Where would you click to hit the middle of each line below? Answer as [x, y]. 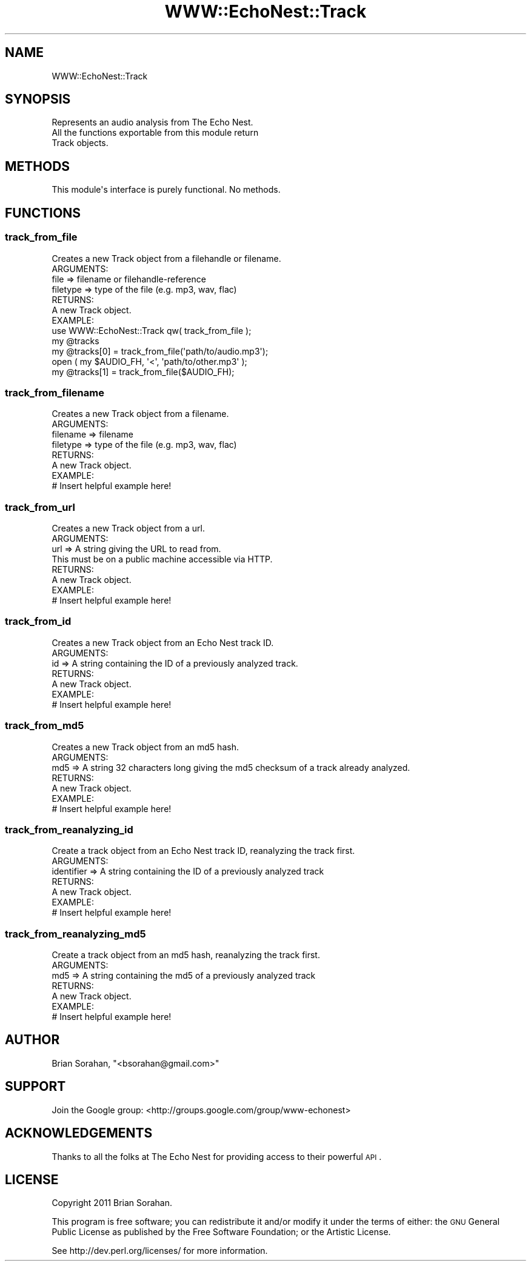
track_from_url [40, 507]
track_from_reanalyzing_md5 [75, 934]
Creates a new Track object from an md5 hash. [145, 747]
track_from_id [38, 621]
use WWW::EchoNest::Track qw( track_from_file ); [152, 330]
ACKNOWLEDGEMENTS [79, 1133]
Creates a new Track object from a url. [128, 528]
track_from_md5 [45, 726]
